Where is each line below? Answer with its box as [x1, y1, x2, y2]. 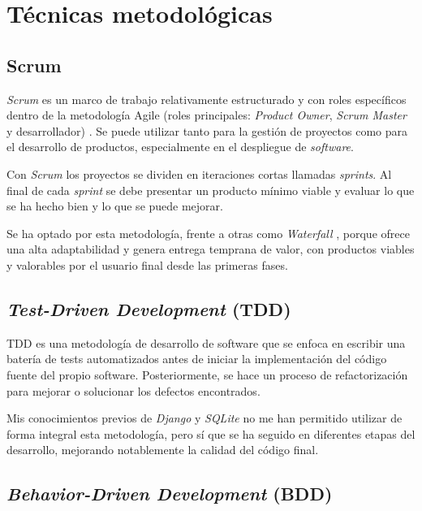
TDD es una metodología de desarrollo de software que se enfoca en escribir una [6, 334, 406, 351]
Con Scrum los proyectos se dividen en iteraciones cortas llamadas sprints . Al [6, 165, 392, 182]
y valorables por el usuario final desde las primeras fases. [6, 256, 288, 273]
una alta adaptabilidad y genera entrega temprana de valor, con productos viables [6, 240, 415, 258]
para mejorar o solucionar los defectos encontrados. [6, 382, 261, 399]
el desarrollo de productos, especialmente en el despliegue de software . [6, 138, 354, 155]
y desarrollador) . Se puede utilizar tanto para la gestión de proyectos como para [6, 122, 408, 139]
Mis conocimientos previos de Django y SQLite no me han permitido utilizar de [6, 409, 403, 427]
